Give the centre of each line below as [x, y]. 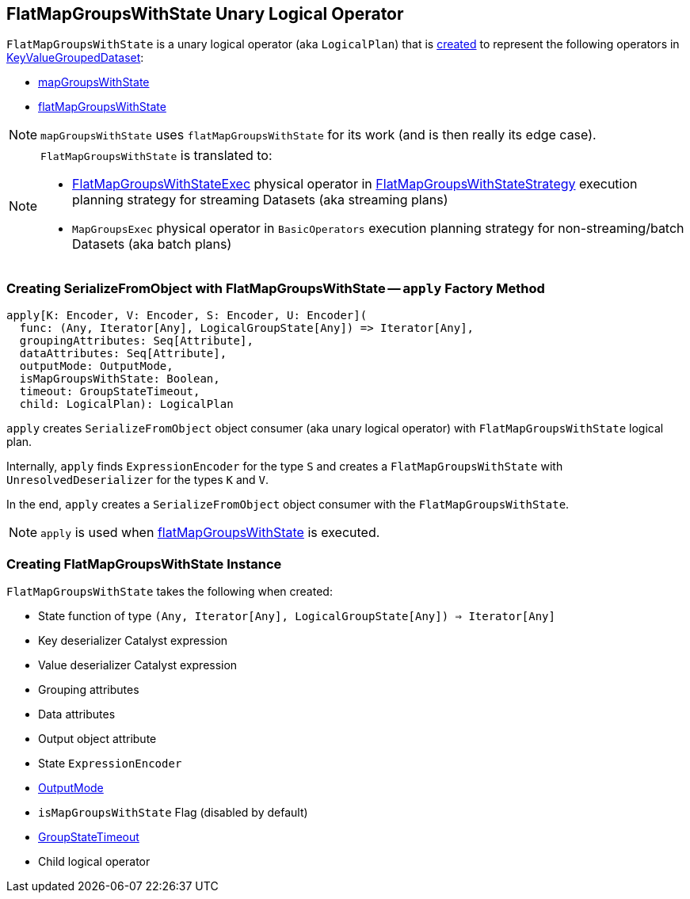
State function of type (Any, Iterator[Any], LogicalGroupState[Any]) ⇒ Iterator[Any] [297, 615]
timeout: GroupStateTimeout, [110, 392]
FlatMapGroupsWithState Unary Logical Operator [205, 14]
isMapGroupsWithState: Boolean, [120, 379]
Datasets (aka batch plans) [152, 244]
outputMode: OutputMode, [96, 366]
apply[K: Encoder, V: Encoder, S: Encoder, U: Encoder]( [187, 316]
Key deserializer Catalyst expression [133, 640]
